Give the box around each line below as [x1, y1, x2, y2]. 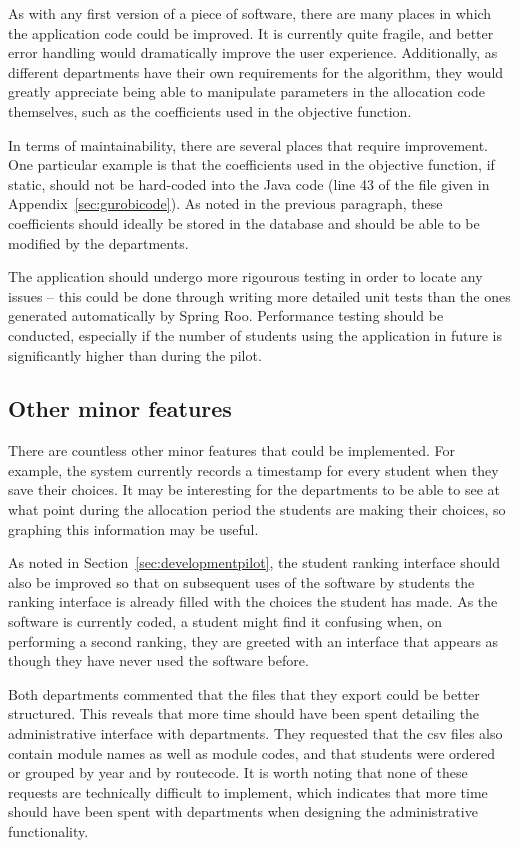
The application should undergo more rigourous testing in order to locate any [8, 266, 483, 287]
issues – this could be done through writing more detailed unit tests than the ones [8, 285, 511, 306]
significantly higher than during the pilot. [8, 344, 262, 365]
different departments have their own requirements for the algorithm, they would [8, 61, 504, 82]
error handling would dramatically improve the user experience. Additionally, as [8, 42, 498, 63]
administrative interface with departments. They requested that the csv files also [8, 723, 503, 744]
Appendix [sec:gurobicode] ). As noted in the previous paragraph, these [8, 193, 443, 214]
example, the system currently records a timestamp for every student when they [8, 459, 499, 480]
